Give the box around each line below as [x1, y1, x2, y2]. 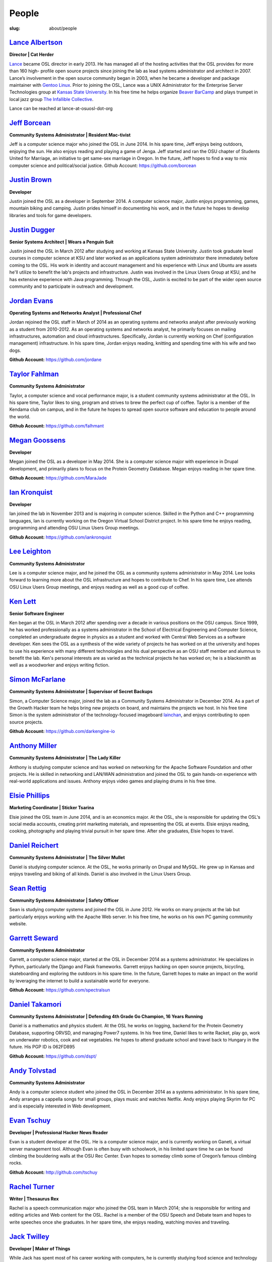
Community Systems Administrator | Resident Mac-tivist [9, 132, 131, 138]
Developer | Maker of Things [9, 1245, 71, 1251]
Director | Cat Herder [9, 51, 54, 58]
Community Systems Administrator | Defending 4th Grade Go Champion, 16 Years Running [9, 1013, 203, 1019]
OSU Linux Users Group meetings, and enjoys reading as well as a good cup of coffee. [9, 584, 189, 590]
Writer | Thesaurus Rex [9, 1195, 59, 1201]
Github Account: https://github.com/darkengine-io [9, 728, 115, 734]
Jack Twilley [9, 1232, 50, 1241]
